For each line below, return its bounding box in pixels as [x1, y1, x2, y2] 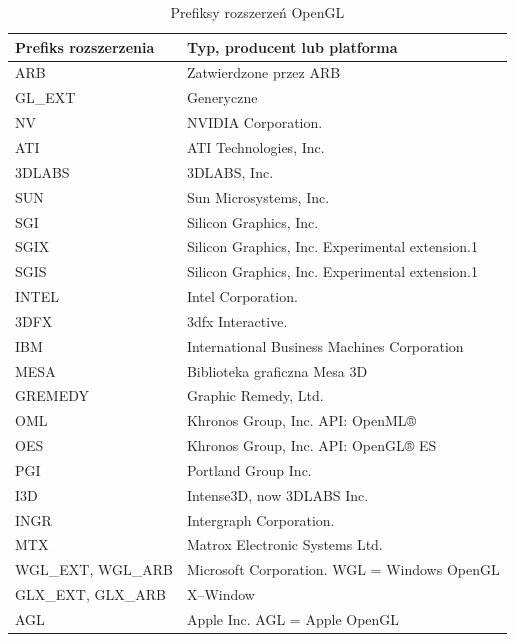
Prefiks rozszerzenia [15, 36, 155, 57]
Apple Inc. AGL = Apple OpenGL [186, 609, 400, 629]
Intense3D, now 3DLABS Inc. [186, 484, 369, 505]
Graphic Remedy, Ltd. [186, 385, 324, 406]
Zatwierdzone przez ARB [186, 62, 341, 83]
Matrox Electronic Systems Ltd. [186, 534, 383, 555]
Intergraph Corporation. [186, 509, 335, 530]
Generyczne [186, 87, 258, 108]
